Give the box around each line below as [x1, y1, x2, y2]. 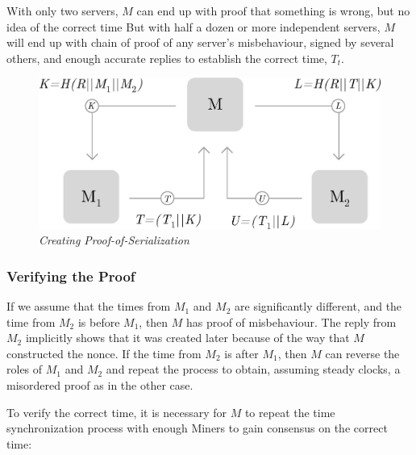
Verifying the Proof [6, 265, 135, 286]
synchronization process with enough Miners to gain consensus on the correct [6, 420, 388, 436]
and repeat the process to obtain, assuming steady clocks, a [106, 361, 401, 378]
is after [224, 344, 259, 361]
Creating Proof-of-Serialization [39, 232, 189, 248]
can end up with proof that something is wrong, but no [136, 2, 410, 19]
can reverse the [325, 344, 400, 361]
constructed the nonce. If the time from [6, 344, 202, 361]
